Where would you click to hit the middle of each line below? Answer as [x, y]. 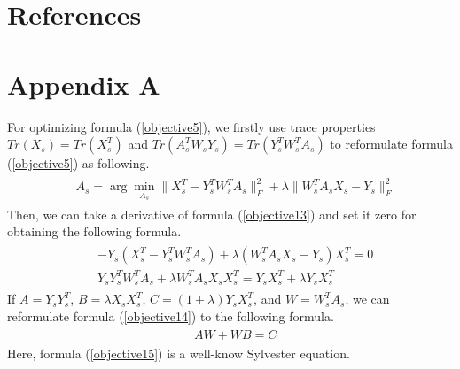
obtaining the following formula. [94, 231]
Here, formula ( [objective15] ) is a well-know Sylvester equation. [179, 354]
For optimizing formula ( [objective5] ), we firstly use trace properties [191, 126]
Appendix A [84, 84]
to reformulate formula [391, 144]
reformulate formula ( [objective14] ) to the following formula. [171, 315]
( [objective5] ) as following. [78, 163]
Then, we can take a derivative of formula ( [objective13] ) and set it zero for [212, 214]
